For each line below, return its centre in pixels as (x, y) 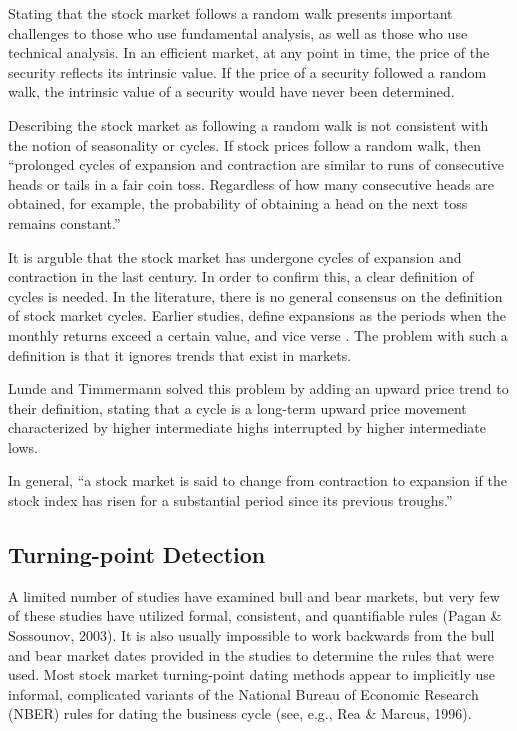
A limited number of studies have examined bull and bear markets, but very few (254, 595)
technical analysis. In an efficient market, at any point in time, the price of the (249, 52)
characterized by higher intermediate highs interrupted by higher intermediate (247, 427)
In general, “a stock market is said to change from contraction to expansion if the (257, 480)
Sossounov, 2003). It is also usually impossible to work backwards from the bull (251, 635)
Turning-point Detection (137, 554)
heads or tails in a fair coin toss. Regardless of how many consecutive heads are (251, 183)
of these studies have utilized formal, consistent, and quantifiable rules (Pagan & (255, 615)
